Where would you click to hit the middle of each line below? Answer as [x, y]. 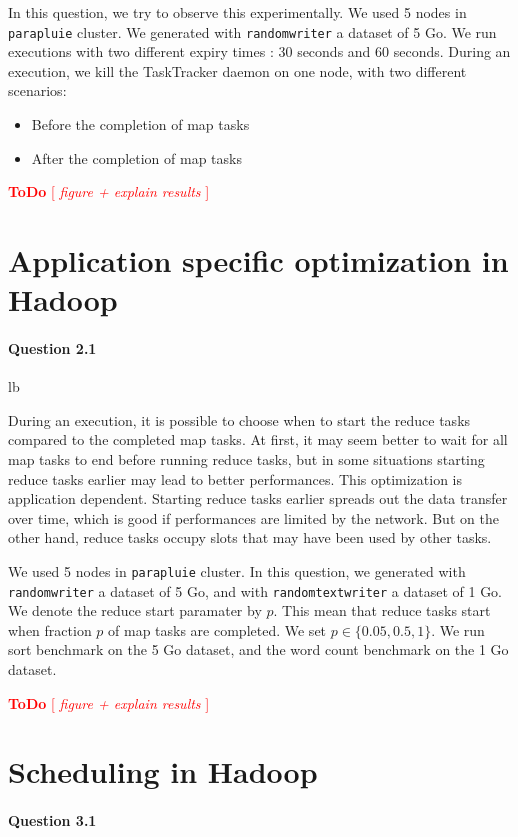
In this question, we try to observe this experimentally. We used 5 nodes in [237, 12]
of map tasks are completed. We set [217, 629]
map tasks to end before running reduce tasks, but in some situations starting [246, 458]
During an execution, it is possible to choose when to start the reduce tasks [239, 419]
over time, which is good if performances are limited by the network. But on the [253, 517]
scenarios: [37, 90]
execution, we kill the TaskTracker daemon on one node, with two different [237, 70]
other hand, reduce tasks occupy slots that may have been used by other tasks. [250, 537]
